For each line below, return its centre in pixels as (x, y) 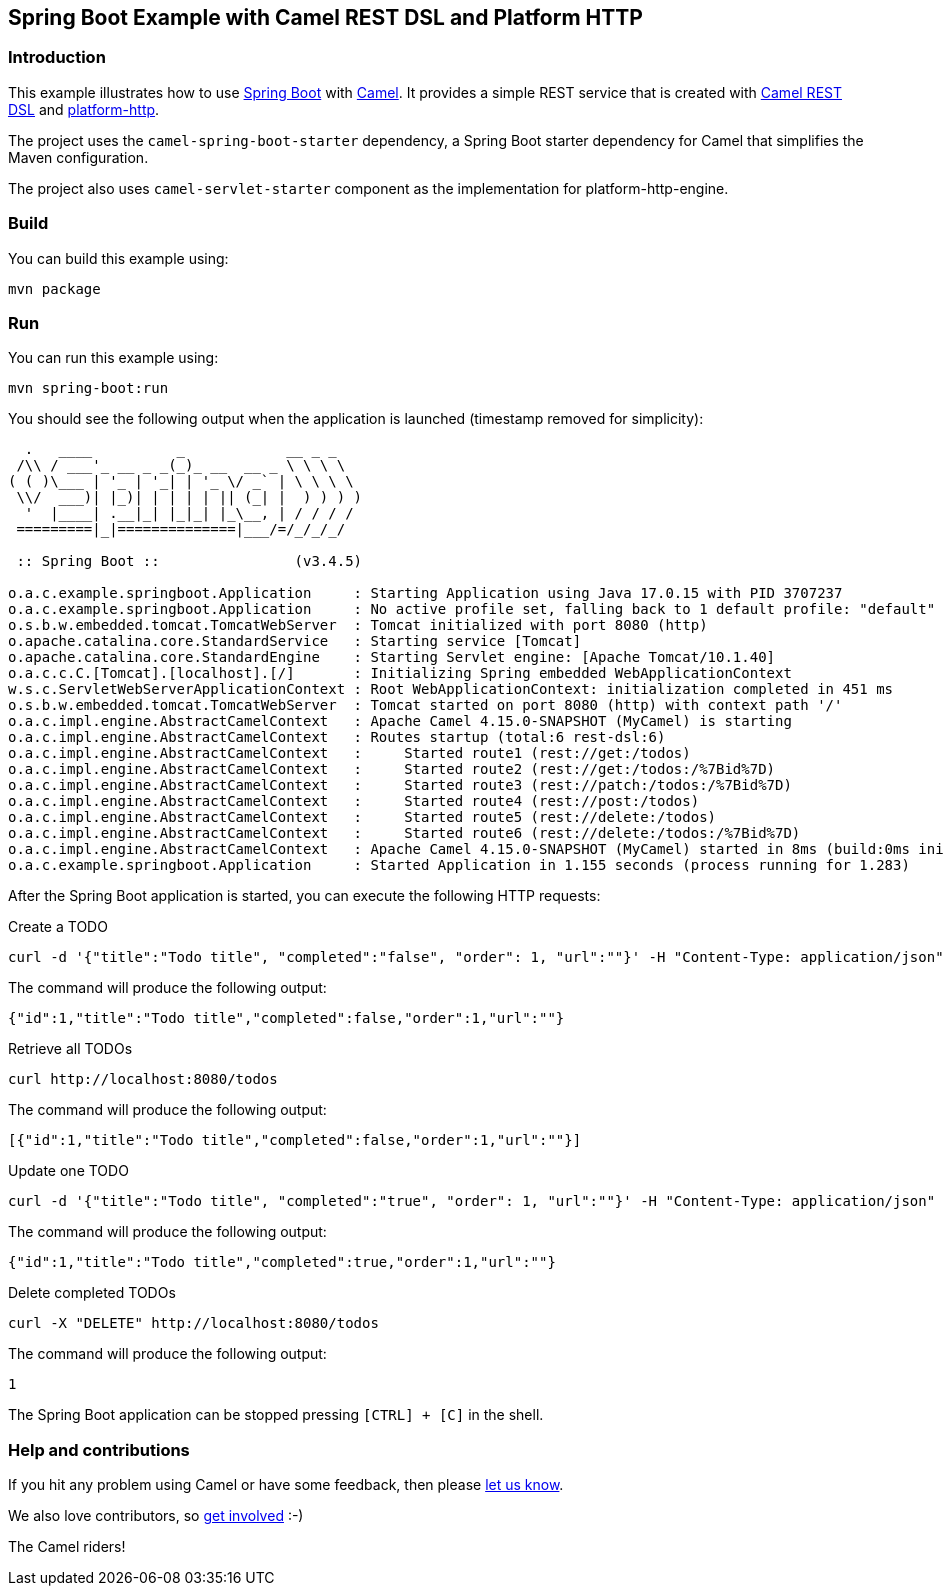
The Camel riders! (67, 1547)
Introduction (57, 57)
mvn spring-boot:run (88, 388)
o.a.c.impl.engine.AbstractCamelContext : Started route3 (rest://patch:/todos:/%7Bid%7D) (400, 785)
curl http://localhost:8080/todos (143, 1079)
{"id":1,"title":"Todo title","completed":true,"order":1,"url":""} (282, 1262)
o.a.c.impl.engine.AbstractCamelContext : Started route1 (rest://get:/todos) (349, 753)
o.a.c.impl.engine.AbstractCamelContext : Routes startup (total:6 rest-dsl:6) (337, 737)
